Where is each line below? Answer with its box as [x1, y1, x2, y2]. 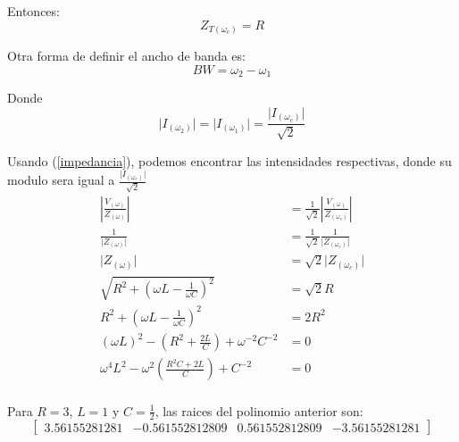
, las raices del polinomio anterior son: [154, 401, 363, 420]
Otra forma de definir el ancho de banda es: [7, 46, 246, 65]
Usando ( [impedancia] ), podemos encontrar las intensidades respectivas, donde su [7, 151, 452, 170]
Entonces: [7, 2, 60, 20]
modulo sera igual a [7, 171, 115, 189]
